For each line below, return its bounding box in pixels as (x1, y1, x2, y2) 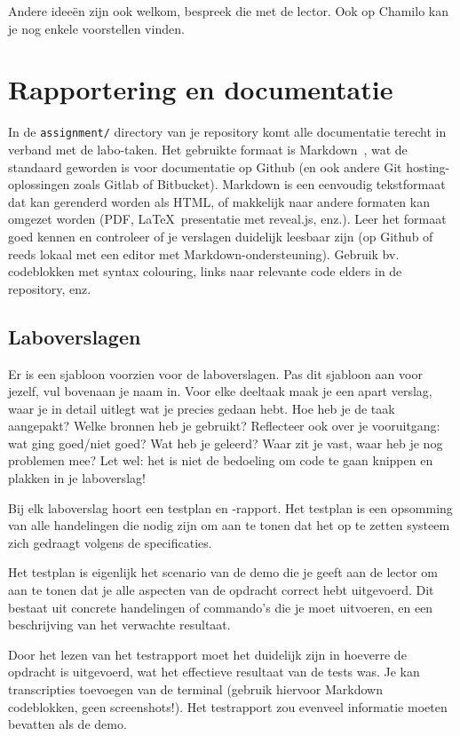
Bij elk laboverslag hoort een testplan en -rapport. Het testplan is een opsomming (8, 498, 453, 517)
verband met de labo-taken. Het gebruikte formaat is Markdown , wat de (8, 139, 408, 158)
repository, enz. (8, 279, 91, 297)
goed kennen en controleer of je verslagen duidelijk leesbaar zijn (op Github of (8, 226, 433, 245)
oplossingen (8, 175, 70, 194)
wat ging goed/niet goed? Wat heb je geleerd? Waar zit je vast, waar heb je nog (8, 433, 443, 452)
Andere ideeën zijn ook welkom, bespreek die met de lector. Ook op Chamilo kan (8, 2, 448, 20)
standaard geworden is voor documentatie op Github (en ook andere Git (8, 157, 402, 176)
